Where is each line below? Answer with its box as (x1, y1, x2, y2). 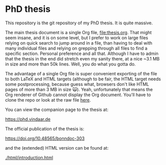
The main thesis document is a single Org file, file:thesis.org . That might (5, 29, 152, 35)
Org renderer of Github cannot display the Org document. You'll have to (5, 92, 151, 98)
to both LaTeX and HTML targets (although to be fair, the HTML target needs (5, 76, 161, 82)
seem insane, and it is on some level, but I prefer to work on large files (5, 35, 149, 41)
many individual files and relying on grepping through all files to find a (5, 45, 148, 51)
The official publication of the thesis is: (5, 125, 84, 132)
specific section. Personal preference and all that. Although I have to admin (5, 51, 159, 56)
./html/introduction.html (5, 155, 54, 161)
